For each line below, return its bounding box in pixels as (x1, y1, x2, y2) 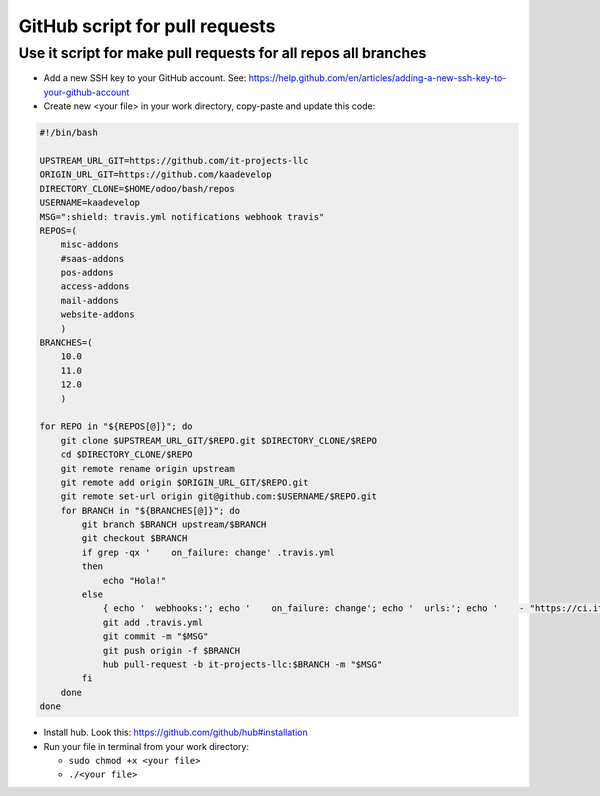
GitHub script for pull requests (18, 15, 276, 37)
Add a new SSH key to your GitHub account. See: (43, 72, 247, 84)
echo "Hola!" (102, 575, 167, 586)
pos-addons (60, 267, 114, 279)
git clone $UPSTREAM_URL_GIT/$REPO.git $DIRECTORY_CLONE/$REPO (60, 435, 378, 446)
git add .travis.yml (102, 616, 204, 628)
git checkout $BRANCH (81, 533, 188, 544)
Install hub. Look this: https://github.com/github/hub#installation (43, 726, 309, 739)
